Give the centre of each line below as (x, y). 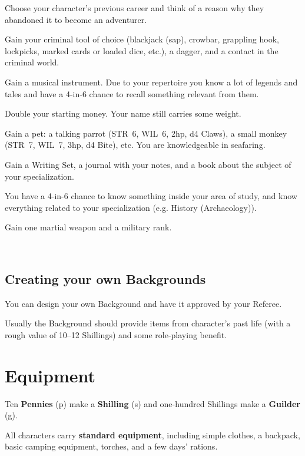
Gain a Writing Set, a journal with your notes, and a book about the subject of (148, 164)
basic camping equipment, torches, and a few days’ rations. (111, 446)
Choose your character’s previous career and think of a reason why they (135, 8)
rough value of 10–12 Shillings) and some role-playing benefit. (116, 334)
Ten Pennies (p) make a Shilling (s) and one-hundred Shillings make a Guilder (152, 403)
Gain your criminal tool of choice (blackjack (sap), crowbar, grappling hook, (142, 39)
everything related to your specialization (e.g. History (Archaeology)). (131, 207)
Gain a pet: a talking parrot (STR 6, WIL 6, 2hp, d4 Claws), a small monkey (146, 133)
